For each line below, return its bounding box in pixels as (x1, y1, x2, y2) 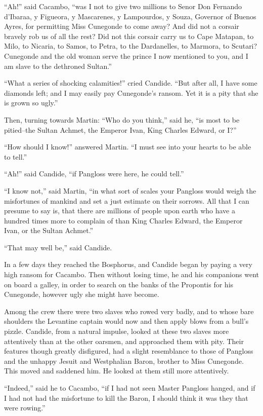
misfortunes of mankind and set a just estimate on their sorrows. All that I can (4, 195, 249, 206)
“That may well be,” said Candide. (4, 242, 112, 252)
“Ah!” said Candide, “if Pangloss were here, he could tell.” (4, 168, 184, 179)
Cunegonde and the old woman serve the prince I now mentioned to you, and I (4, 50, 248, 61)
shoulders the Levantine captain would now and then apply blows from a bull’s (4, 316, 249, 326)
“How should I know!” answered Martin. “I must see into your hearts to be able (4, 141, 251, 152)
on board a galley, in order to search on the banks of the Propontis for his (4, 279, 234, 289)
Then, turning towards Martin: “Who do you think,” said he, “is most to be (4, 114, 240, 125)
